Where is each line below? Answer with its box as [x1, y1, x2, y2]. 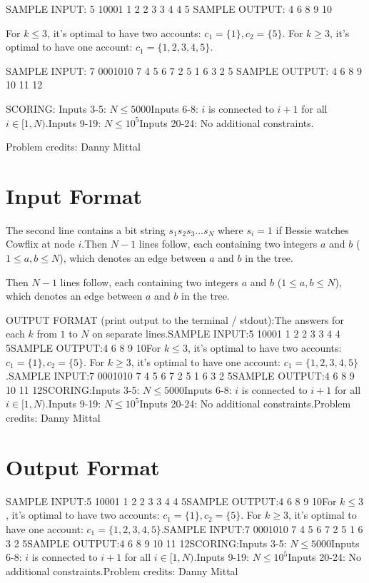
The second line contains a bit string [6, 222, 166, 237]
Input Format [6, 181, 143, 210]
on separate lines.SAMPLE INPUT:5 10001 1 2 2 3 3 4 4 [92, 326, 340, 341]
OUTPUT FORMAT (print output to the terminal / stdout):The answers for [6, 312, 344, 327]
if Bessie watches [276, 222, 349, 237]
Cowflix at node [6, 236, 75, 251]
